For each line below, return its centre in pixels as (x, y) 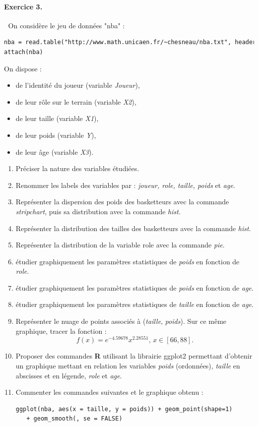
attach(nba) (24, 52)
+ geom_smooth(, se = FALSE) (74, 419)
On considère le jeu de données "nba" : (66, 25)
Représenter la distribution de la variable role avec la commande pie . (120, 245)
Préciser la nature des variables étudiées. (77, 168)
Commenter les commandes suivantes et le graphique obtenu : (109, 392)
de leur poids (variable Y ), (56, 135)
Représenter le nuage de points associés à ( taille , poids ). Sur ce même (121, 321)
